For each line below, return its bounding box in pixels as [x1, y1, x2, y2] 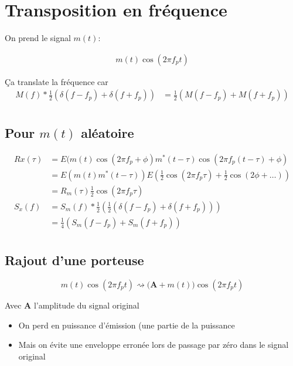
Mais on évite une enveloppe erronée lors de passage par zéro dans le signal [18, 338, 289, 351]
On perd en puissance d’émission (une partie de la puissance [18, 318, 235, 331]
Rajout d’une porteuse [5, 251, 144, 269]
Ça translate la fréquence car [5, 75, 108, 87]
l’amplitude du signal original [33, 299, 139, 311]
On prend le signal [5, 32, 71, 44]
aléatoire [81, 123, 134, 141]
